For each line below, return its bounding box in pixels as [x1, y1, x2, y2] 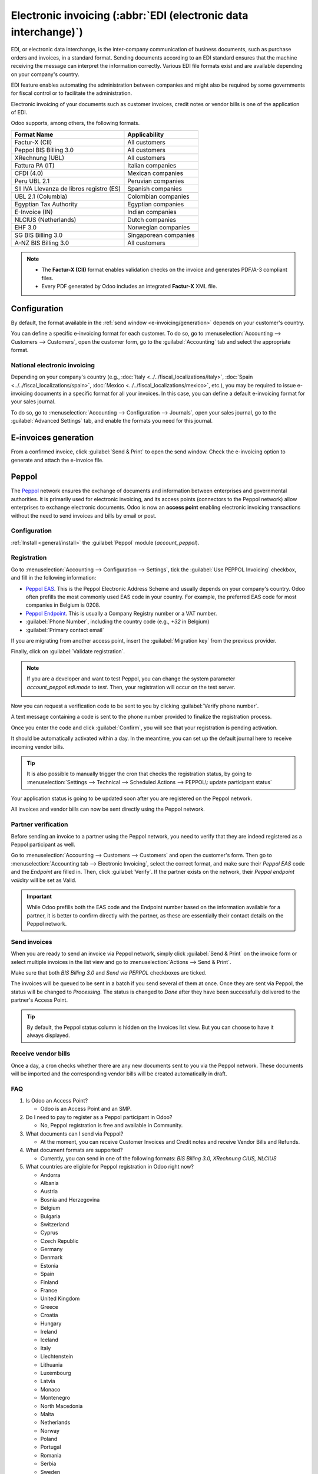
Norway [40, 1427, 60, 1434]
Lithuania [40, 1361, 63, 1368]
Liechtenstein [40, 1353, 74, 1360]
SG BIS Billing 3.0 [14, 231, 63, 239]
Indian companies [127, 208, 177, 216]
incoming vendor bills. [11, 743, 65, 750]
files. [41, 274, 54, 281]
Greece [40, 1303, 58, 1310]
